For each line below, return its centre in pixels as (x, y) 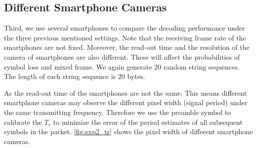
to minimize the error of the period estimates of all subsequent (148, 122)
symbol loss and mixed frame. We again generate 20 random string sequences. (122, 66)
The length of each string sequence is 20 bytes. (75, 76)
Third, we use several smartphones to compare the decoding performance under (125, 28)
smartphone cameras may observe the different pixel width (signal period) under (126, 102)
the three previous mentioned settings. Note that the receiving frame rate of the (125, 37)
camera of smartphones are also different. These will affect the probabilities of (122, 56)
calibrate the (23, 122)
